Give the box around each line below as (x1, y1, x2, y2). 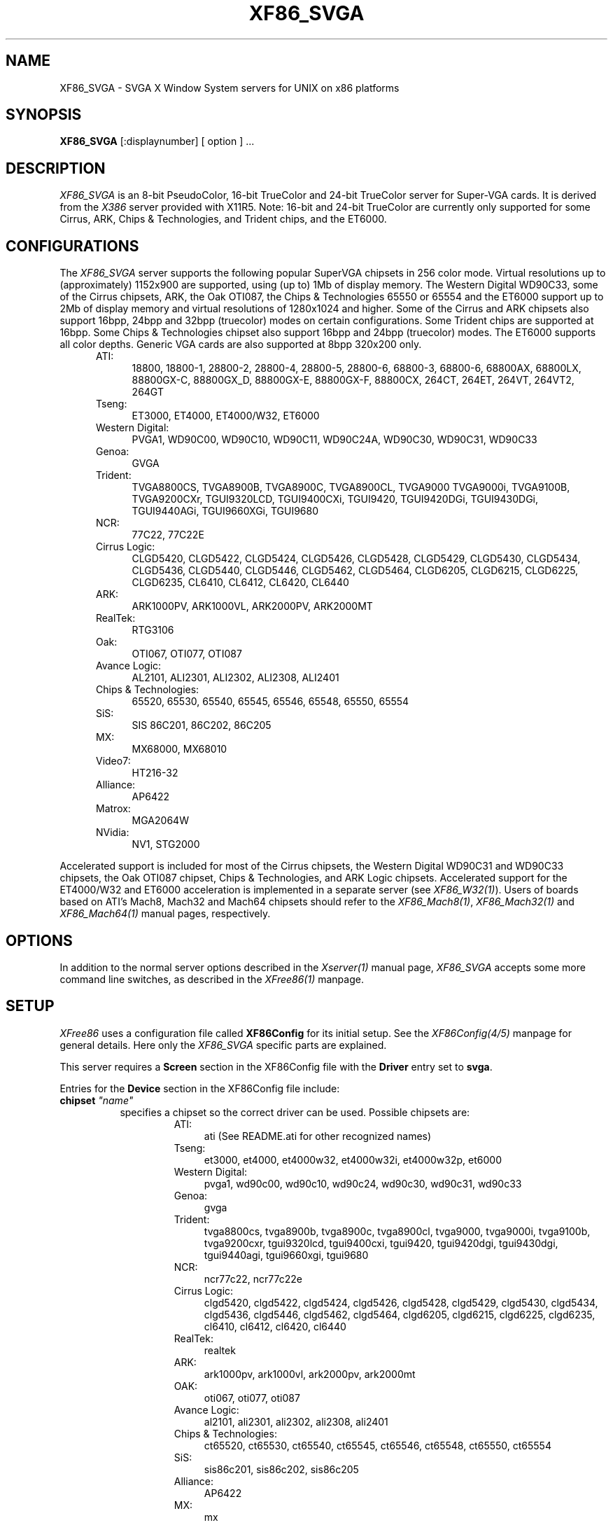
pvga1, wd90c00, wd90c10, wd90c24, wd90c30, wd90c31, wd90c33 (204, 1177, 522, 1190)
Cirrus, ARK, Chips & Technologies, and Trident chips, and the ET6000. (59, 213, 387, 225)
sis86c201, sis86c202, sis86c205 (204, 1463, 359, 1475)
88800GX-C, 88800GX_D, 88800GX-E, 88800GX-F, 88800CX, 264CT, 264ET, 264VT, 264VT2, (132, 374, 575, 387)
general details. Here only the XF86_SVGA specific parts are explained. (59, 1038, 387, 1051)
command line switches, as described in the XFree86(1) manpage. (59, 973, 364, 985)
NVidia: (96, 826, 129, 839)
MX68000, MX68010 (132, 743, 227, 755)
